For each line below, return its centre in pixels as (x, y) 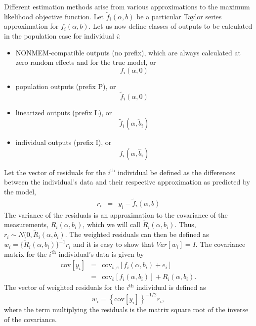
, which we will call (111, 224)
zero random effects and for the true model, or (86, 62)
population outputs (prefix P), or (66, 86)
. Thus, (185, 224)
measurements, (26, 224)
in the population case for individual (59, 36)
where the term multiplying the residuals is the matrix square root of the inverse (126, 309)
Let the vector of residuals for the (55, 172)
